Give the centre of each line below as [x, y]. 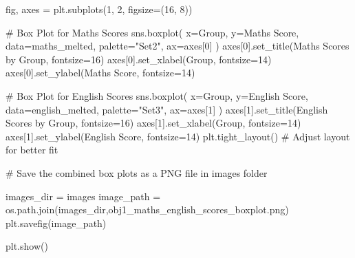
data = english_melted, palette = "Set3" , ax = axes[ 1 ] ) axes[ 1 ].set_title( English [167, 109]
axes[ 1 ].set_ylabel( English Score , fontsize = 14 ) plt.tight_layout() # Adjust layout [178, 136]
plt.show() [27, 246]
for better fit [32, 150]
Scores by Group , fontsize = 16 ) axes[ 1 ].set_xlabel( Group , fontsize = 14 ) [153, 123]
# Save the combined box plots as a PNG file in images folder [137, 172]
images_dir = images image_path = [83, 196]
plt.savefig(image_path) [56, 223]
